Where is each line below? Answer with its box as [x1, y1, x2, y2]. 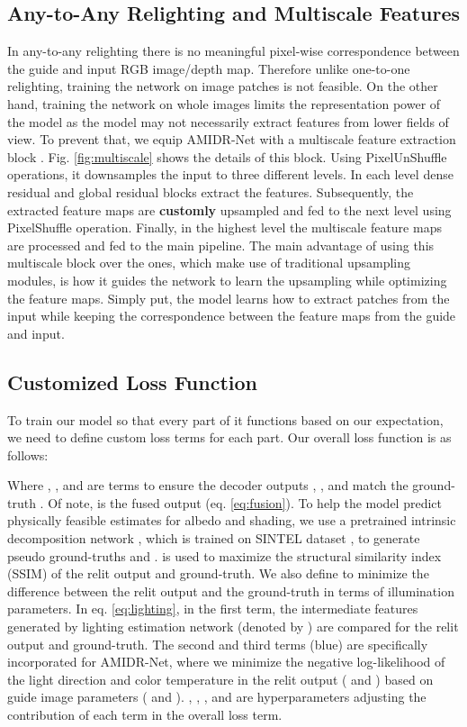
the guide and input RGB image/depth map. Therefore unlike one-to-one [7, 59, 410, 77]
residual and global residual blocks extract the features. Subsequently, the [7, 182, 414, 201]
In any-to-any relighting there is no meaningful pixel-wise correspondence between [7, 41, 460, 60]
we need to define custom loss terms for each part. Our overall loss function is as [7, 428, 452, 447]
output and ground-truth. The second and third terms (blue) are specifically [7, 634, 428, 653]
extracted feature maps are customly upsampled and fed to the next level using [7, 200, 452, 219]
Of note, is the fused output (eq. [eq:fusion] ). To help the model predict [48, 493, 442, 512]
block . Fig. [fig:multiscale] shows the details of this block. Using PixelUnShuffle [7, 147, 447, 166]
